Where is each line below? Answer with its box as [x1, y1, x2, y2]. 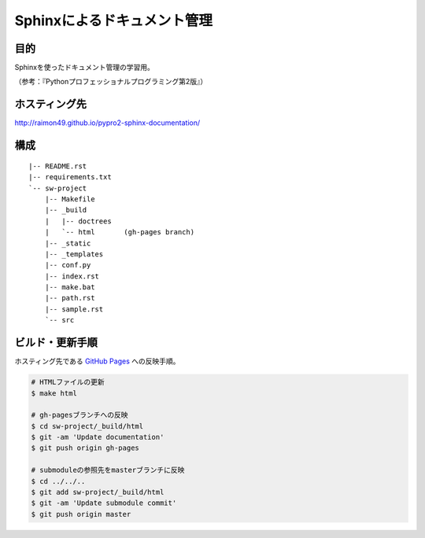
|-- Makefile [44, 194, 95, 204]
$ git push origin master [31, 510, 131, 518]
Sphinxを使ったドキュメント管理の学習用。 [14, 63, 155, 72]
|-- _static [44, 238, 91, 248]
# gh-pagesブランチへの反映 [31, 411, 128, 420]
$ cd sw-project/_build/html [31, 422, 144, 430]
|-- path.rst [44, 293, 95, 303]
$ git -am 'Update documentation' [31, 433, 164, 442]
